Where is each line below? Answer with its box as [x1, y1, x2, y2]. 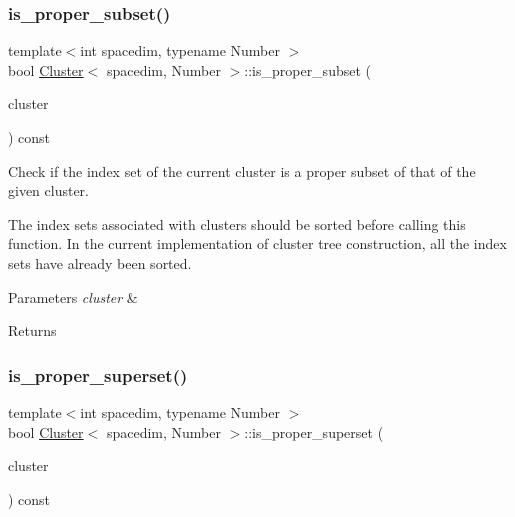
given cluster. [8, 180, 90, 201]
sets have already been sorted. [8, 252, 192, 273]
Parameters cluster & [8, 286, 138, 307]
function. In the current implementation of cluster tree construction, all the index [8, 233, 507, 254]
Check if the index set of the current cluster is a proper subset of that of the [8, 160, 476, 181]
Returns [8, 320, 57, 341]
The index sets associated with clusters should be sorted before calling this [8, 213, 466, 234]
